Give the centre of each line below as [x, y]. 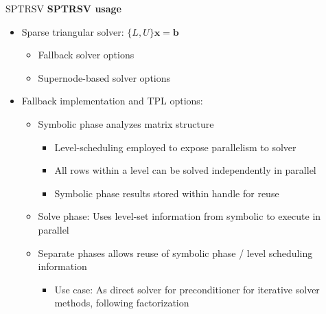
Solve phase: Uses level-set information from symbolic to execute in [179, 216]
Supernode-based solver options [104, 77]
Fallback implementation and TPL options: [112, 101]
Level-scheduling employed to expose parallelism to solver [175, 147]
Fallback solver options [86, 55]
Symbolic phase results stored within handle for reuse [167, 193]
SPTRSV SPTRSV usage [63, 8]
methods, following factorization [122, 303]
